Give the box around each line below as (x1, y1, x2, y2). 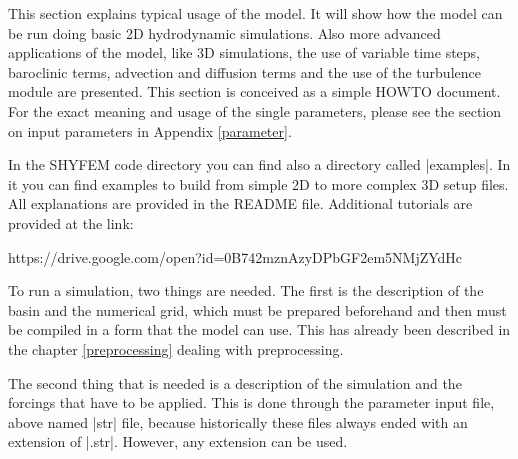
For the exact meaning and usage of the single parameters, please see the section (8, 100, 502, 121)
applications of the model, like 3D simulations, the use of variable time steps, (8, 42, 481, 63)
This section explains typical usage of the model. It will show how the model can (8, 3, 503, 23)
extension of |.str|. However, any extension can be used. (8, 431, 348, 452)
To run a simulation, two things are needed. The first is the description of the (8, 280, 484, 301)
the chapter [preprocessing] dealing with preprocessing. (8, 338, 344, 359)
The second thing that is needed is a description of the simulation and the (8, 372, 462, 393)
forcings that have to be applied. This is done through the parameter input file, (8, 392, 495, 413)
